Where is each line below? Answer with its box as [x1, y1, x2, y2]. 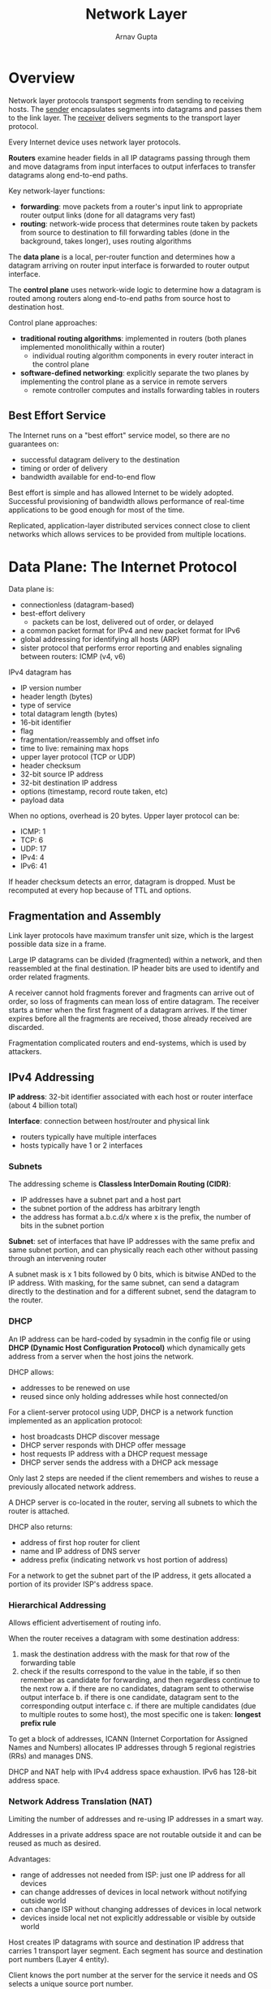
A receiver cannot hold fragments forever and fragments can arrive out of [8, 988, 255, 998]
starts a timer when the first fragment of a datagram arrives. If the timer [8, 1005, 247, 1015]
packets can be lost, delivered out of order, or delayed [32, 618, 213, 627]
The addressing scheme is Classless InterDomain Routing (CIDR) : [8, 1179, 231, 1189]
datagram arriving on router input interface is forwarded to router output [8, 260, 250, 270]
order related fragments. [8, 972, 91, 982]
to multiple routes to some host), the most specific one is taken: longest [19, 1709, 261, 1719]
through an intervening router [8, 1254, 107, 1264]
